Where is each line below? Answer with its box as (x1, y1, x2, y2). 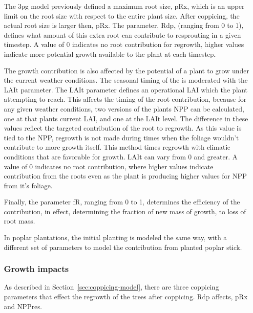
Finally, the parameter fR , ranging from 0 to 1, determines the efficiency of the (4, 197, 240, 207)
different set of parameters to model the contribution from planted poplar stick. (4, 242, 242, 252)
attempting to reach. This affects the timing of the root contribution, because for (4, 94, 247, 104)
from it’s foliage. (4, 180, 53, 190)
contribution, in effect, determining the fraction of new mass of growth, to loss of (4, 206, 246, 216)
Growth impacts (4, 263, 69, 275)
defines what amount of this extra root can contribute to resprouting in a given (4, 29, 241, 40)
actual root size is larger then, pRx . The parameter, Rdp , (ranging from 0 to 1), (4, 20, 244, 30)
